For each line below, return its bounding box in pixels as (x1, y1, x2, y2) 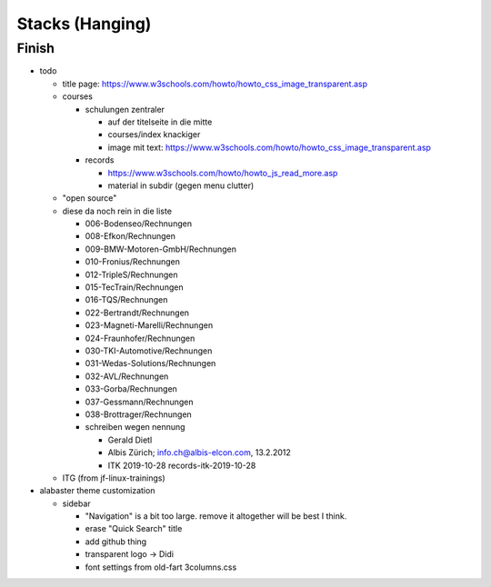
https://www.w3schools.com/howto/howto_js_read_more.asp (107, 167, 338, 178)
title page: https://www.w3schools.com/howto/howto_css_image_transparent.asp (62, 78, 368, 89)
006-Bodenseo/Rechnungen (85, 218, 193, 229)
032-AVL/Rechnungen (85, 371, 169, 382)
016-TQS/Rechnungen (85, 294, 168, 305)
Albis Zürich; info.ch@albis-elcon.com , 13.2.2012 (107, 447, 291, 458)
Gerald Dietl (107, 434, 153, 445)
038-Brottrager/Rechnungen (85, 409, 193, 420)
